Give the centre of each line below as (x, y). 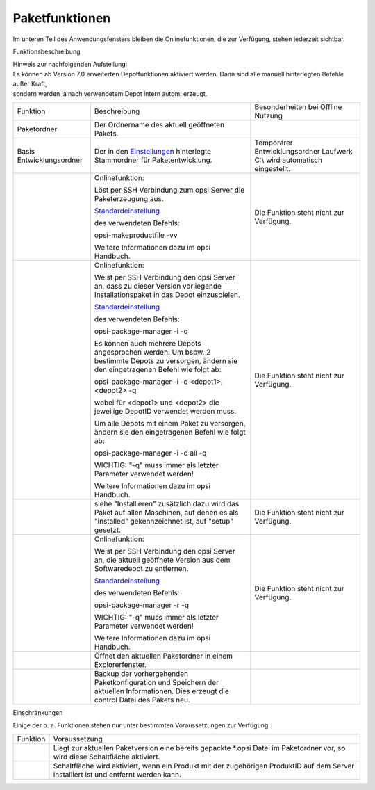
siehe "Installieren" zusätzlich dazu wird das (167, 503)
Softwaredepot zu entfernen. (141, 568)
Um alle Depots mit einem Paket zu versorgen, (170, 423)
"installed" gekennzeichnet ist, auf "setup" (164, 521)
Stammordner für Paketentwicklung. (153, 160)
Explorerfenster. (120, 664)
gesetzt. (108, 530)
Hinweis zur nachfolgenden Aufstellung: (70, 64)
